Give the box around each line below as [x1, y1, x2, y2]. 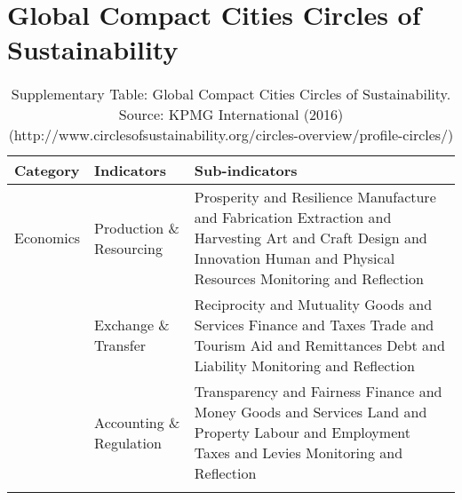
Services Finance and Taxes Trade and [194, 314, 434, 336]
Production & [94, 217, 179, 238]
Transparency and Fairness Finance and [194, 381, 442, 402]
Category [14, 160, 80, 181]
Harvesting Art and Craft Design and [194, 227, 427, 249]
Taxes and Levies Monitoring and [194, 442, 403, 464]
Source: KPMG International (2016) [118, 104, 344, 125]
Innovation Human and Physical [194, 248, 395, 269]
